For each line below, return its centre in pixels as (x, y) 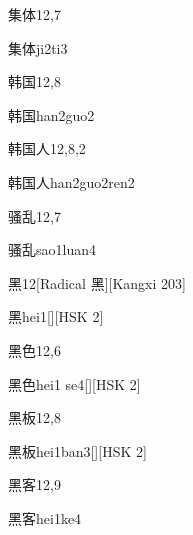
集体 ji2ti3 (38, 47)
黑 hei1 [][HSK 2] (56, 316)
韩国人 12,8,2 (47, 148)
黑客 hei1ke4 (45, 517)
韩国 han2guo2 (51, 114)
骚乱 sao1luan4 (52, 249)
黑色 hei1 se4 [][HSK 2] (74, 383)
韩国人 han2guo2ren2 (71, 181)
